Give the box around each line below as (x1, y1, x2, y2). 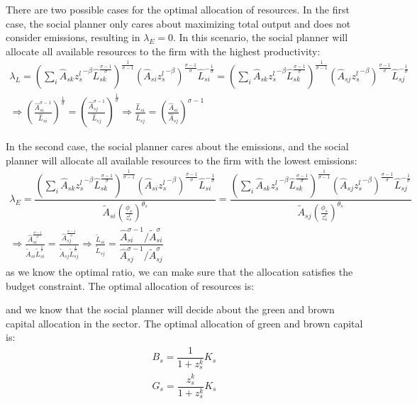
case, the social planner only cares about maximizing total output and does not (6, 16, 351, 30)
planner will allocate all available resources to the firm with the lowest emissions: (6, 152, 357, 167)
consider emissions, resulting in (6, 30, 140, 45)
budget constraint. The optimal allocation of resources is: (6, 278, 255, 293)
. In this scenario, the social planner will (172, 30, 348, 45)
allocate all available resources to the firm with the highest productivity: (6, 43, 321, 58)
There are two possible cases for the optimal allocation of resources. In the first (6, 2, 350, 16)
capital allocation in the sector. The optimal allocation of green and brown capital (6, 315, 363, 330)
